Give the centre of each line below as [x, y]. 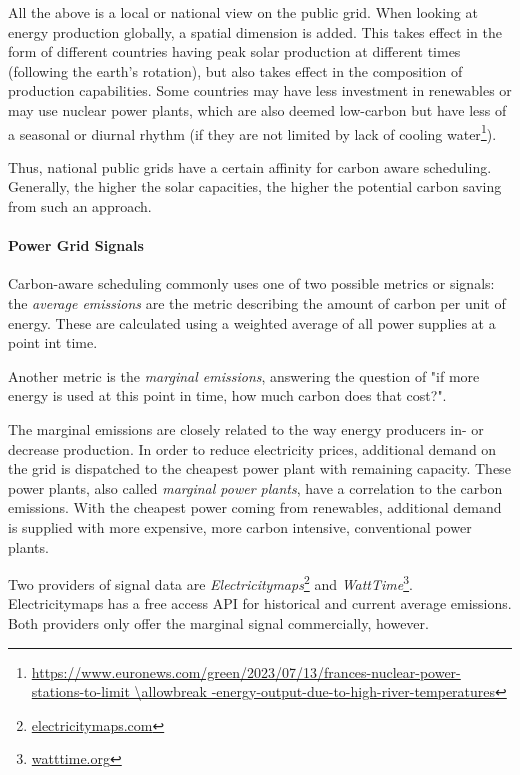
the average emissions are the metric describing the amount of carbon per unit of [257, 302]
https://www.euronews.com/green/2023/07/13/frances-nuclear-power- [246, 671]
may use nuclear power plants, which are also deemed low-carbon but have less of [257, 109]
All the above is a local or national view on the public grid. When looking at [243, 12]
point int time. [53, 342]
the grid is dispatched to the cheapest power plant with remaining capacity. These [259, 468]
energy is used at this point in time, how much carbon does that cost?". [227, 395]
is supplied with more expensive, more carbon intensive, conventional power [240, 526]
